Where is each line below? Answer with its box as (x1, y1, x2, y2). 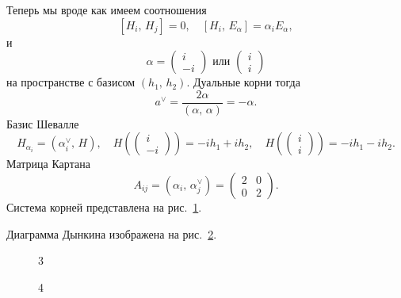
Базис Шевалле (6, 115, 79, 132)
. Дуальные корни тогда (186, 74, 300, 90)
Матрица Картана (6, 155, 90, 172)
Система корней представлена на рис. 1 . (6, 199, 202, 216)
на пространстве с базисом (6, 74, 136, 90)
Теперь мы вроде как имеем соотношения (6, 2, 207, 17)
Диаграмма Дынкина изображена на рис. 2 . (6, 225, 217, 242)
